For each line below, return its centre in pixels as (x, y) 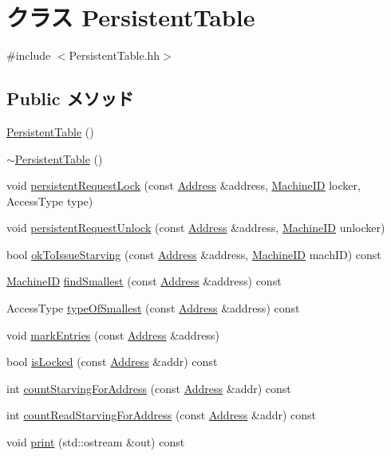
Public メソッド (70, 98)
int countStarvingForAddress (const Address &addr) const (149, 388)
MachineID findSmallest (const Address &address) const (144, 281)
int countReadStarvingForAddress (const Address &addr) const (162, 415)
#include (29, 55)
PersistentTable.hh (115, 55)
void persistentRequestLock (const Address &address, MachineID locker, (184, 185)
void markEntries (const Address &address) (113, 334)
